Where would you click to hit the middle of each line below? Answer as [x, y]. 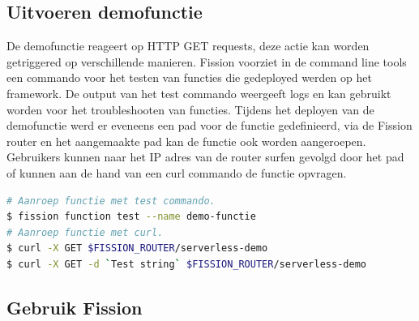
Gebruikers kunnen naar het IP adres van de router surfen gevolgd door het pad [205, 157]
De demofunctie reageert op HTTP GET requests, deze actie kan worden [188, 46]
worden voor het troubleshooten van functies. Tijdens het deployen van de [190, 109]
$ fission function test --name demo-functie [131, 217]
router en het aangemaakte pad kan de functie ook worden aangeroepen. [186, 141]
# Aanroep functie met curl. [85, 232]
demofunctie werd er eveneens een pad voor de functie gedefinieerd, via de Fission [209, 125]
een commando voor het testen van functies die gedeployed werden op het [189, 77]
